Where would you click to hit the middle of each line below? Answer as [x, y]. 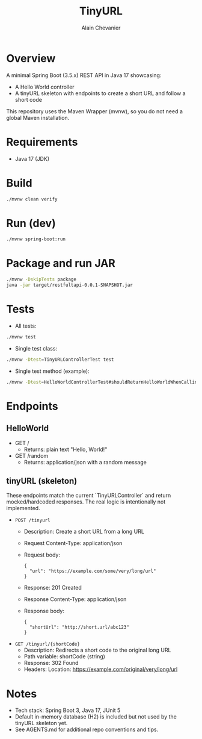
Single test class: [36, 348]
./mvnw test [21, 337]
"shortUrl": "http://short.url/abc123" [79, 628]
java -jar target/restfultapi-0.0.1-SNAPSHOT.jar [70, 285]
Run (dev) [31, 223]
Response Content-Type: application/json [75, 599]
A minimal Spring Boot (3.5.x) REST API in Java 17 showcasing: [84, 75]
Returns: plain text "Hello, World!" [66, 449]
